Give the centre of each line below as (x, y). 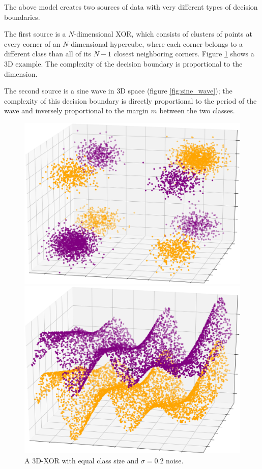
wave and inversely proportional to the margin (76, 111)
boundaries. (22, 17)
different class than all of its (48, 54)
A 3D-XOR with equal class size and (82, 461)
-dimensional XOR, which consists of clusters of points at (163, 34)
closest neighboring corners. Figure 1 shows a (184, 54)
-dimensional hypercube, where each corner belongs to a (156, 43)
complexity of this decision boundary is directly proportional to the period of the (130, 100)
